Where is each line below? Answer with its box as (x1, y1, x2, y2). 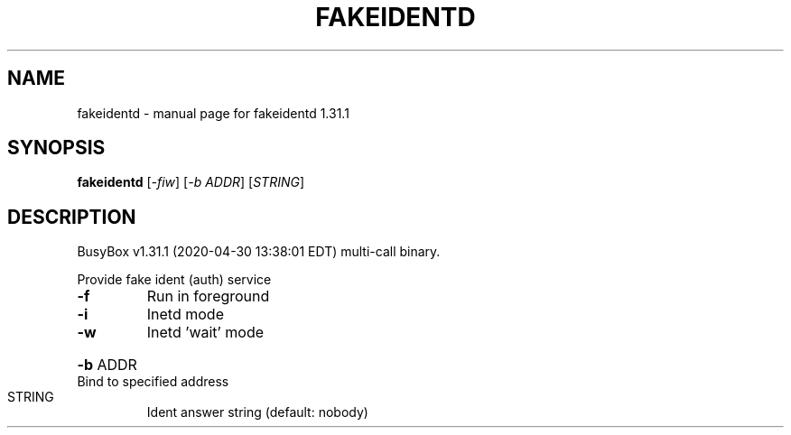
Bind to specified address (77, 374, 229, 390)
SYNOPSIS (7, 136, 106, 160)
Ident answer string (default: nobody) (146, 404, 368, 421)
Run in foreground (146, 287, 270, 306)
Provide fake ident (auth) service (77, 272, 272, 288)
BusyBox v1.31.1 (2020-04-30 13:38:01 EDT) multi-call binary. (77, 244, 441, 260)
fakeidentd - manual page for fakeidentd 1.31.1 (77, 105, 349, 121)
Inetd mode (146, 305, 224, 324)
